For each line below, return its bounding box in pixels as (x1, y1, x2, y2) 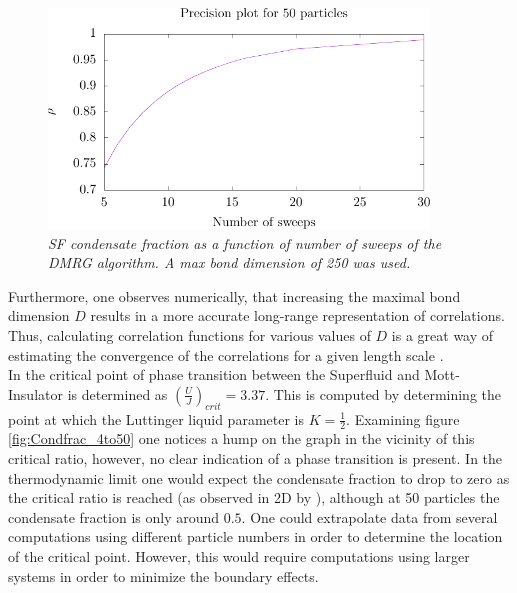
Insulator (8, 383, 63, 404)
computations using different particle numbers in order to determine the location (8, 526, 503, 547)
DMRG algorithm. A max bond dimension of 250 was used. (48, 252, 411, 273)
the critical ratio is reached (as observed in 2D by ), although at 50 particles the (8, 487, 500, 508)
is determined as (67, 383, 168, 404)
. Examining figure (346, 408, 460, 429)
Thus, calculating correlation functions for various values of (8, 324, 371, 345)
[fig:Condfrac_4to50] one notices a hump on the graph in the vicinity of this (8, 428, 475, 449)
